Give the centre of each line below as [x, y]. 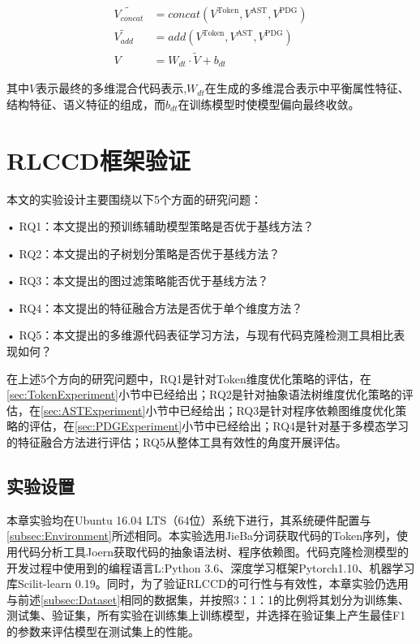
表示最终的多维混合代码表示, [111, 88]
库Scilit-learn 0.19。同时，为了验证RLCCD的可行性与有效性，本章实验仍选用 [208, 583]
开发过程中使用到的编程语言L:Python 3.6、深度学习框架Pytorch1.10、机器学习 [211, 567]
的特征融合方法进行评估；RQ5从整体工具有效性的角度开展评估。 [177, 442]
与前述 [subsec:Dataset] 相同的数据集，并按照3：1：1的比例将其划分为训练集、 [208, 599]
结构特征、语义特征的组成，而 [86, 104]
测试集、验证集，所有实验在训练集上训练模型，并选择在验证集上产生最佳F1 [206, 615]
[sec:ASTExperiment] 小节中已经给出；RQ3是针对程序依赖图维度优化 [218, 410]
